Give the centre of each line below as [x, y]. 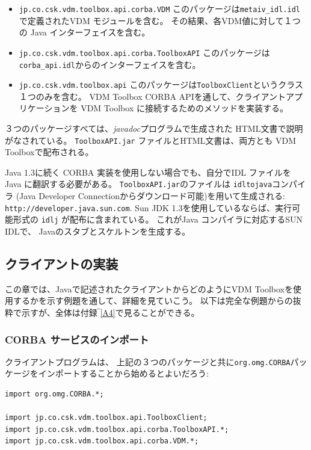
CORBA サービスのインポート [77, 339]
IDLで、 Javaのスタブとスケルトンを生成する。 [98, 231]
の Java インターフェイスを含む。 [85, 32]
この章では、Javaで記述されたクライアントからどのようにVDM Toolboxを [149, 288]
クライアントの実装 [62, 263]
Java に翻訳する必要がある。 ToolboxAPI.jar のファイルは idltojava [139, 184]
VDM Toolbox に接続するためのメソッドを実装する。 [184, 108]
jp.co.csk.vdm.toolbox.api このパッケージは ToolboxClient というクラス [161, 85]
